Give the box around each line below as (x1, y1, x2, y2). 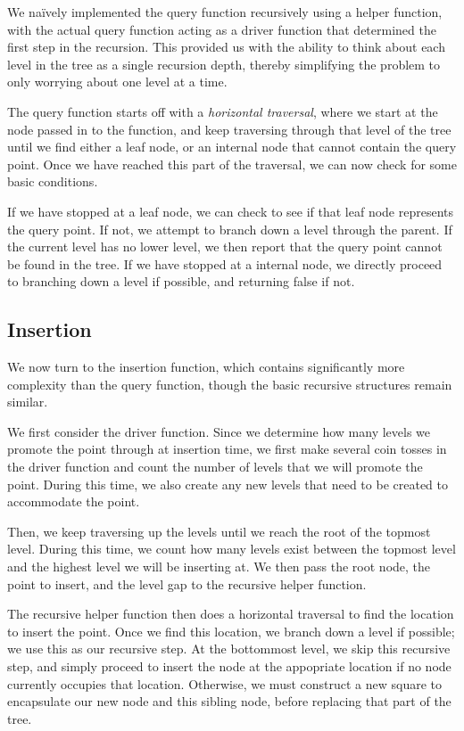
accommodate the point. (7, 492, 140, 511)
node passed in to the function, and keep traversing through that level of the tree (7, 119, 452, 138)
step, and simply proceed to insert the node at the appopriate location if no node (7, 657, 452, 676)
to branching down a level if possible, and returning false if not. (7, 272, 355, 291)
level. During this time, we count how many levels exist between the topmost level (7, 539, 456, 558)
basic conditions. (7, 172, 98, 191)
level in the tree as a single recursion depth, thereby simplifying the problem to (7, 54, 441, 73)
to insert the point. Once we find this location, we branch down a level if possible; (7, 621, 455, 640)
